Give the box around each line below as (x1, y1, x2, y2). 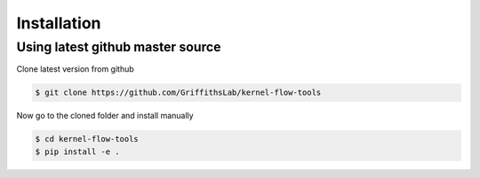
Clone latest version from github (16, 64, 135, 74)
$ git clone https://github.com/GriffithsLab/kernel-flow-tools (35, 88, 322, 97)
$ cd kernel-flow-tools (35, 134, 140, 144)
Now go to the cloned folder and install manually (16, 111, 195, 121)
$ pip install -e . (35, 146, 120, 157)
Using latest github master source (16, 39, 221, 55)
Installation (16, 13, 101, 33)
